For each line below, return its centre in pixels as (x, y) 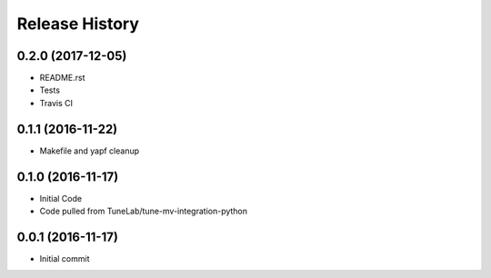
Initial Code (60, 198)
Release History (78, 24)
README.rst (62, 78)
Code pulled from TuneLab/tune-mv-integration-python (144, 211)
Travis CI (56, 103)
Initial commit (65, 258)
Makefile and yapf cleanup (90, 151)
